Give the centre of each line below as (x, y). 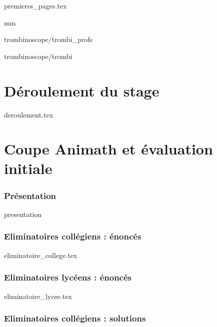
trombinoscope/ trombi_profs (48, 39)
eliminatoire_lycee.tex (38, 296)
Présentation (30, 195)
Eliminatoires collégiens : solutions (75, 318)
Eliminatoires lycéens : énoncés (68, 277)
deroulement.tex (29, 114)
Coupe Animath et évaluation (108, 149)
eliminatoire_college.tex (41, 255)
